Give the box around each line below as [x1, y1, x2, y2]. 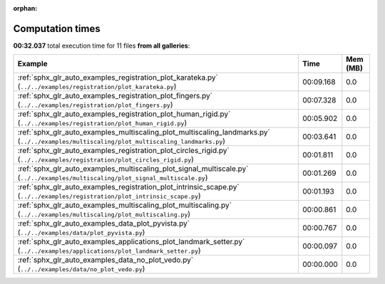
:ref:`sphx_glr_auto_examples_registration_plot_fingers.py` [17, 91, 213, 101]
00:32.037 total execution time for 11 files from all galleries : [13, 41, 190, 50]
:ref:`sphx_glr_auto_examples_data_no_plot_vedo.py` [17, 255, 194, 265]
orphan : [13, 4, 38, 12]
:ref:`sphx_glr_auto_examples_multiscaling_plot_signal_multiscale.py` [17, 164, 249, 174]
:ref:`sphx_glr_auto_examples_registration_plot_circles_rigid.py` [17, 146, 230, 156]
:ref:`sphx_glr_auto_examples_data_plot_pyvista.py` [17, 219, 190, 228]
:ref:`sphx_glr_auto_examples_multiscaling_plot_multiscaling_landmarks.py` [17, 127, 271, 137]
